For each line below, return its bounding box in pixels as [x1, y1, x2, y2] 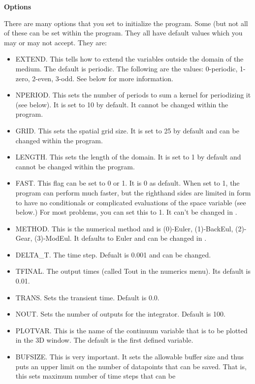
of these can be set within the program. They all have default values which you [4, 28, 243, 38]
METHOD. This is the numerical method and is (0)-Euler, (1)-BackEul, [15, 223, 233, 233]
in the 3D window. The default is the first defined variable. [15, 335, 193, 345]
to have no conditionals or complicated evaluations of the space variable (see [15, 197, 246, 207]
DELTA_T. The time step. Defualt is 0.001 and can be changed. [15, 249, 211, 259]
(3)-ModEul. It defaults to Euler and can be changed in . [34, 233, 207, 243]
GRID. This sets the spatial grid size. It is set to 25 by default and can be [15, 125, 239, 135]
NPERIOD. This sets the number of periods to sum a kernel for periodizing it [15, 90, 251, 100]
